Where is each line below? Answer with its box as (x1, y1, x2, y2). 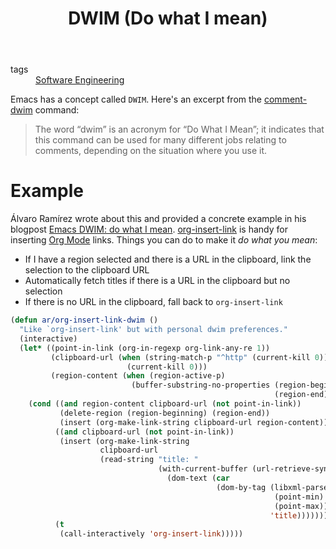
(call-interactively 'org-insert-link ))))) (59, 529, 244, 539)
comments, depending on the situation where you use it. (34, 145, 268, 157)
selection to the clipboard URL (24, 264, 150, 276)
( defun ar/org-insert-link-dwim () (10, 315, 159, 326)
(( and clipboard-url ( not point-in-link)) (54, 427, 235, 437)
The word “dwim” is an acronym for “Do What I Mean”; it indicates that (34, 123, 325, 136)
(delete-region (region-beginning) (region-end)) (59, 408, 271, 418)
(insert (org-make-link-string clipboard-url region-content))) (59, 417, 333, 427)
